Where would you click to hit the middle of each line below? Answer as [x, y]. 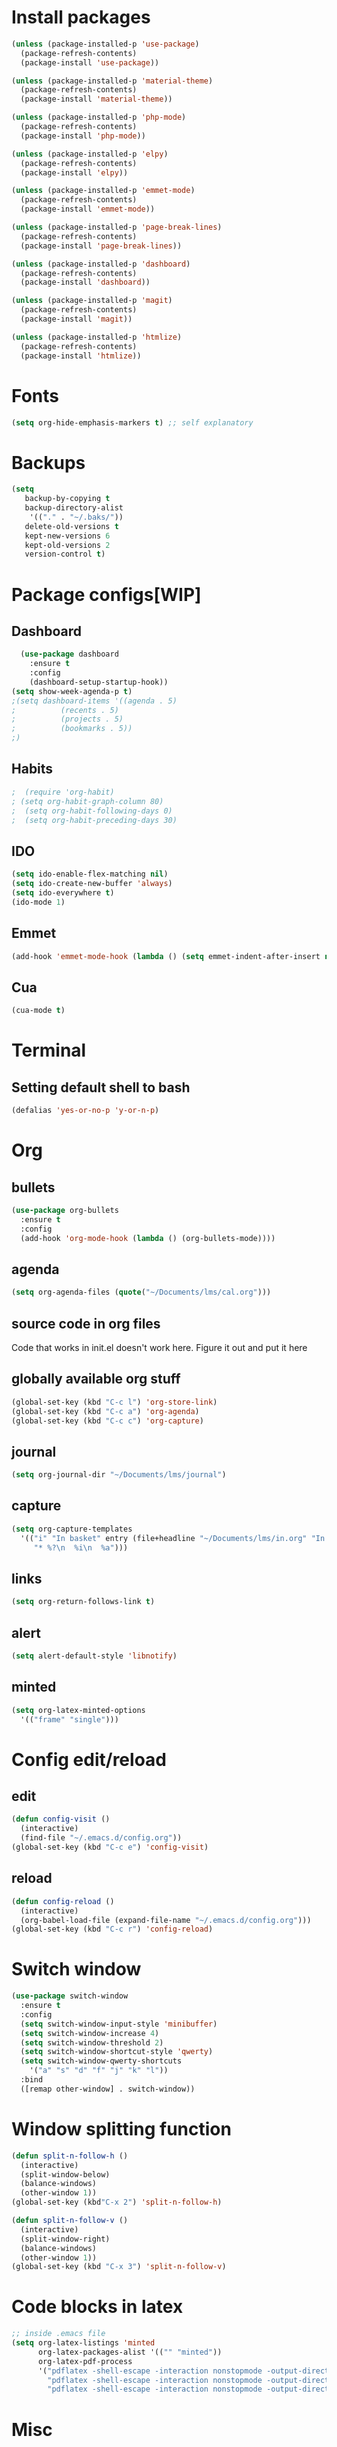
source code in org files [86, 1323]
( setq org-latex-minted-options [78, 1710]
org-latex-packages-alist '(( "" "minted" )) [130, 2352]
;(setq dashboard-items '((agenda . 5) [94, 701]
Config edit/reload [89, 1759]
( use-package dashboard [69, 654]
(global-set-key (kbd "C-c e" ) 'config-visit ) [110, 1847]
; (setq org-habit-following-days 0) [92, 811]
